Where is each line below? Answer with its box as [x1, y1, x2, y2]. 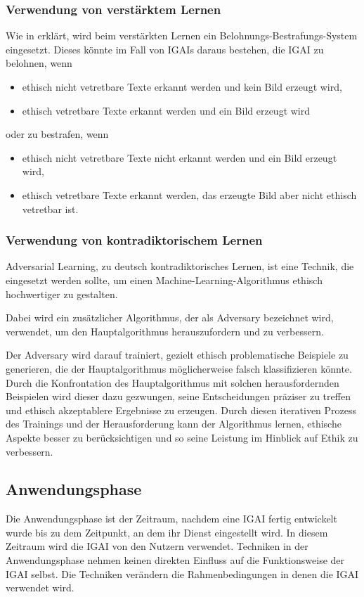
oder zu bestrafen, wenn [6, 127, 109, 141]
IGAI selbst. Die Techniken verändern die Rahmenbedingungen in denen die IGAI [6, 566, 359, 581]
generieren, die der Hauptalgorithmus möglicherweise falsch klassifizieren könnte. [6, 361, 352, 375]
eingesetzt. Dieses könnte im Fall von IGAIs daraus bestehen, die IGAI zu [6, 41, 324, 56]
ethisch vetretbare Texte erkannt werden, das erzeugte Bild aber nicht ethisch [22, 187, 357, 202]
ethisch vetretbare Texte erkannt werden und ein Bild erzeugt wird [22, 103, 311, 117]
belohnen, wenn [6, 56, 72, 70]
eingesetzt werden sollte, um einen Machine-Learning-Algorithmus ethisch [6, 272, 323, 287]
